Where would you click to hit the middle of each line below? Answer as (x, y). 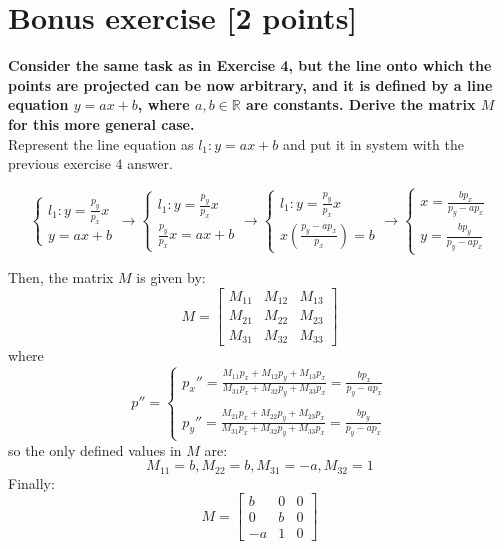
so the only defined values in (95, 449)
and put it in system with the (374, 143)
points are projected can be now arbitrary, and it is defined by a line (250, 84)
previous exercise (59, 163)
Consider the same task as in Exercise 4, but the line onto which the (250, 65)
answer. (150, 163)
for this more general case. (101, 123)
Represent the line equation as (101, 143)
